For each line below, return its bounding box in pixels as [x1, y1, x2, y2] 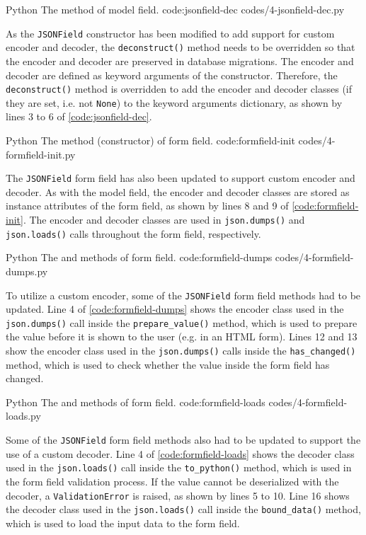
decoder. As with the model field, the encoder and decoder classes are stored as [6, 184, 350, 199]
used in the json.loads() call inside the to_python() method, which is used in [6, 460, 352, 475]
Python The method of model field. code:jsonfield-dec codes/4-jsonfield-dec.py [6, 2, 345, 16]
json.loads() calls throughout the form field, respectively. [6, 226, 261, 241]
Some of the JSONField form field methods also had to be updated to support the [6, 432, 361, 447]
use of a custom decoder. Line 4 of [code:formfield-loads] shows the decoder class [6, 446, 355, 461]
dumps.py [6, 263, 48, 278]
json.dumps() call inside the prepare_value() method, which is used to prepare [6, 315, 358, 330]
